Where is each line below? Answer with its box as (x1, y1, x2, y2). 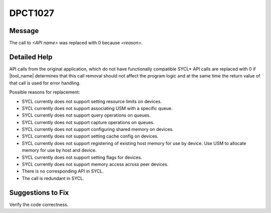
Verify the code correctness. (9, 201, 69, 207)
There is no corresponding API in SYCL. (22, 168, 104, 174)
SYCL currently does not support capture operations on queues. (22, 119, 155, 125)
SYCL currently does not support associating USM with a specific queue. (22, 105, 173, 111)
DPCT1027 (9, 7, 55, 18)
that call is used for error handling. (9, 80, 81, 86)
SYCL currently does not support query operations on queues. (22, 112, 151, 118)
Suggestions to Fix (9, 188, 69, 197)
